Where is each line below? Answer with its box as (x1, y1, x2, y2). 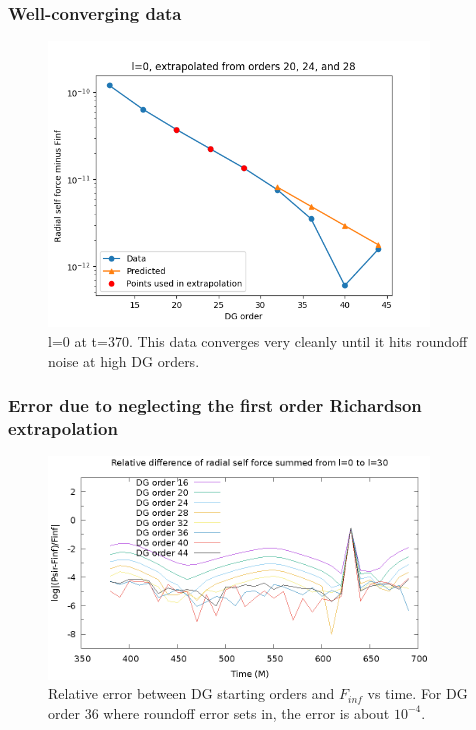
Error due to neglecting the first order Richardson (8, 393, 422, 418)
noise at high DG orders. (48, 350, 200, 371)
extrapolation (8, 416, 118, 441)
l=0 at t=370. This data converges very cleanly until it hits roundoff (48, 331, 468, 351)
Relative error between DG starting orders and (48, 683, 335, 704)
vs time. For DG (367, 683, 468, 704)
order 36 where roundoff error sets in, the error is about (48, 702, 390, 723)
